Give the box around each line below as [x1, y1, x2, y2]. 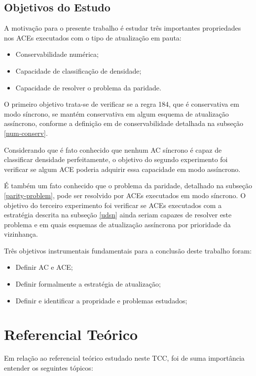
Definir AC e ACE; [15, 262, 73, 272]
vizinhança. [4, 229, 38, 239]
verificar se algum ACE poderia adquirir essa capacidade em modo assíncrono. [4, 164, 241, 174]
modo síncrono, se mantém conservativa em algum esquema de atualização [4, 108, 229, 119]
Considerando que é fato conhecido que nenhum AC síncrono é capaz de [4, 144, 222, 155]
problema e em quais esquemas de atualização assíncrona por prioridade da [4, 219, 231, 229]
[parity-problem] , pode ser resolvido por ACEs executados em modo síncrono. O [4, 190, 246, 200]
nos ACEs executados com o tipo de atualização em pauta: [4, 32, 182, 42]
